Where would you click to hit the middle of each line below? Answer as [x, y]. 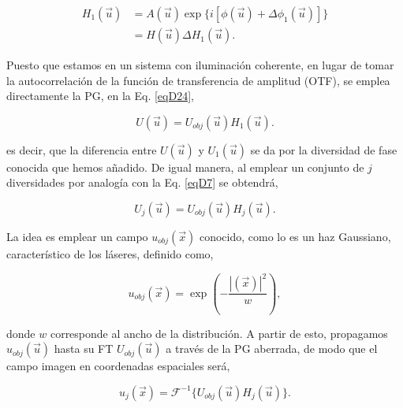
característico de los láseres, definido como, [110, 254]
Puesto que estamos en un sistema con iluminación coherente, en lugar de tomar [200, 65]
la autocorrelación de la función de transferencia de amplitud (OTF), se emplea [198, 80]
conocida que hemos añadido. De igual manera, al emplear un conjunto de [185, 167]
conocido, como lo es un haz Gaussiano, [295, 237]
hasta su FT [84, 349]
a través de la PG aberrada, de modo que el [272, 349]
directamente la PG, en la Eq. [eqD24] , [100, 96]
